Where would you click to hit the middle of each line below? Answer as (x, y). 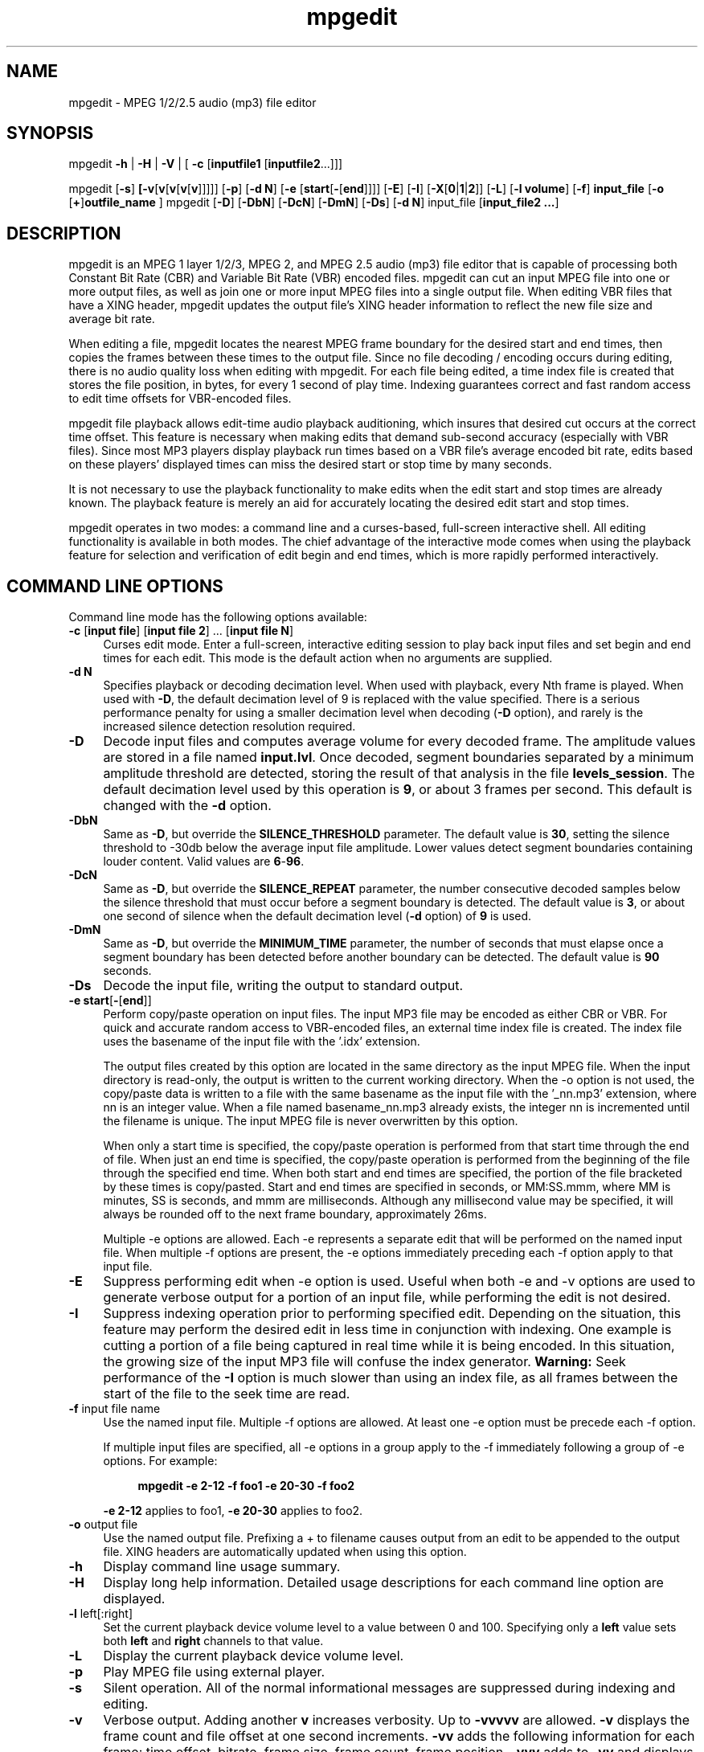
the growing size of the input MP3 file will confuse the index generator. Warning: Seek (364, 1362)
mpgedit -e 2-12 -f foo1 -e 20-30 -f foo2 (246, 1486)
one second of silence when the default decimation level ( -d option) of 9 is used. (317, 916)
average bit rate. (112, 319)
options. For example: (160, 1461)
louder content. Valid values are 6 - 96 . (204, 862)
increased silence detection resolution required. (229, 727)
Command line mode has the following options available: (218, 617)
